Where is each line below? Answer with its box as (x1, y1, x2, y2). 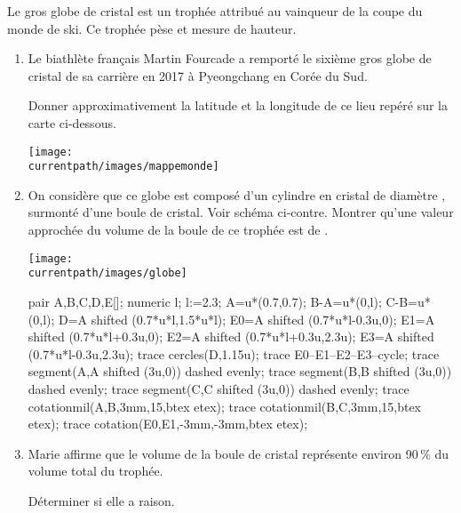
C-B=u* (385, 292, 431, 310)
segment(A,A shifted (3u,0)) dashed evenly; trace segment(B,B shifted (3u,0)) (28, 362, 452, 381)
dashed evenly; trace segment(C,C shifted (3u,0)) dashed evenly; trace (28, 379, 409, 397)
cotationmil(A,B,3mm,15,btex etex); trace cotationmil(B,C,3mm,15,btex (28, 397, 421, 415)
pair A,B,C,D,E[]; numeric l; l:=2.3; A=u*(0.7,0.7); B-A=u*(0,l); (28, 292, 382, 310)
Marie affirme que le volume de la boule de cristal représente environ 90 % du (28, 444, 449, 462)
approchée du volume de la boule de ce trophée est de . (28, 220, 329, 239)
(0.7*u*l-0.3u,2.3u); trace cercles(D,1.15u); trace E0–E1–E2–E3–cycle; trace (28, 344, 440, 363)
